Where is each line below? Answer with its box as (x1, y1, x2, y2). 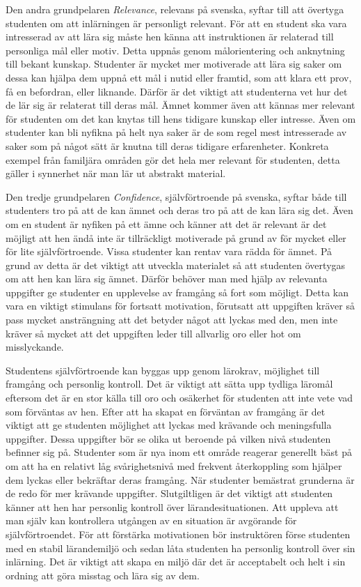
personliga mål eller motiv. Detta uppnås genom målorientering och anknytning (6, 43, 345, 57)
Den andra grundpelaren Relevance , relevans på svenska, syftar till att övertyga (6, 2, 344, 16)
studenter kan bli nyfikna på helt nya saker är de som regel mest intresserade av (6, 125, 347, 139)
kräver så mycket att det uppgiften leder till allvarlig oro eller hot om (6, 326, 301, 340)
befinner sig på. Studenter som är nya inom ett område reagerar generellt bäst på (6, 445, 352, 459)
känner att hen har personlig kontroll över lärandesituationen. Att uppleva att (6, 499, 339, 514)
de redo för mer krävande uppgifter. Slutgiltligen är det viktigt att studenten (6, 486, 333, 501)
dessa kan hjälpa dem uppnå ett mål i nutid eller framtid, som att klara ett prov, (6, 70, 352, 84)
